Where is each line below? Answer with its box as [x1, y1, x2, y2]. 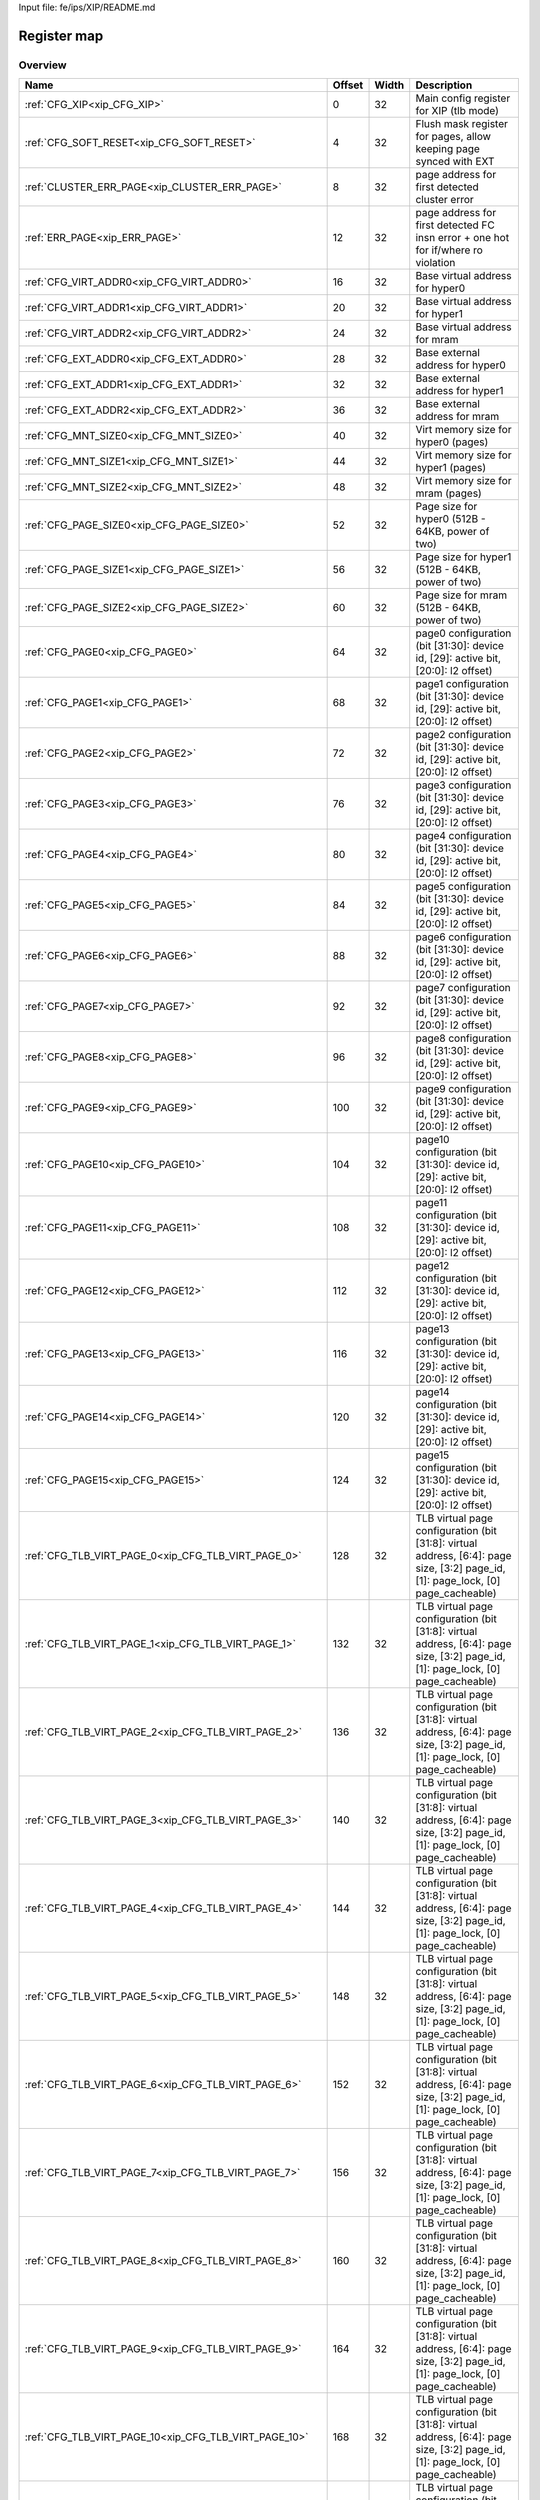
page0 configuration [415, 626, 512, 640]
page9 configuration [415, 1082, 512, 1096]
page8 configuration [415, 1031, 512, 1045]
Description [415, 78, 473, 92]
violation [415, 256, 456, 270]
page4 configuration [415, 829, 512, 843]
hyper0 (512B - [415, 512, 486, 526]
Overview [18, 58, 67, 72]
